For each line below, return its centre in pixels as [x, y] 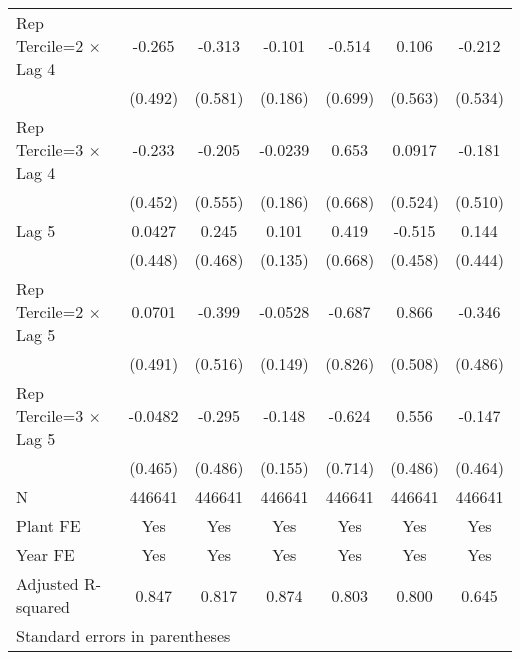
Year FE [45, 554]
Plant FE [48, 525]
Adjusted [47, 583]
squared [43, 606]
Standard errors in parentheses [123, 635]
